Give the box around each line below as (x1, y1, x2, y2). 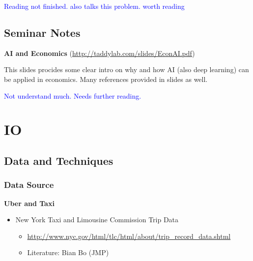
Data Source (4, 179, 54, 191)
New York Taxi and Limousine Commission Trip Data (15, 214, 179, 225)
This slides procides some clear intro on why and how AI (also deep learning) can (4, 64, 249, 75)
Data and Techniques (4, 153, 113, 168)
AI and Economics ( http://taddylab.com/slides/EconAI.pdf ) (4, 48, 195, 58)
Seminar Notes (4, 25, 81, 40)
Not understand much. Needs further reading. (4, 90, 141, 101)
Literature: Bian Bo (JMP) (27, 247, 109, 258)
